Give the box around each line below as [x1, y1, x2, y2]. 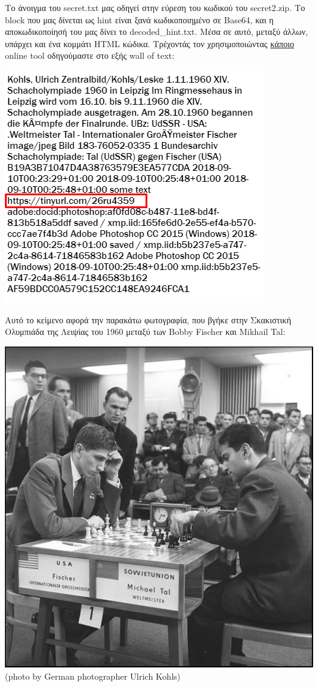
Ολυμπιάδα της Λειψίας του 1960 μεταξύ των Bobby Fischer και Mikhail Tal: [5, 325, 286, 338]
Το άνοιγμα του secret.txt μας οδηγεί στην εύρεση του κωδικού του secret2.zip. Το [5, 1, 305, 13]
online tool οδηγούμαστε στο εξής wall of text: [5, 49, 175, 62]
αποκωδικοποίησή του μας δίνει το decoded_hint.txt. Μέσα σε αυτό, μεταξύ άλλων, [5, 25, 308, 38]
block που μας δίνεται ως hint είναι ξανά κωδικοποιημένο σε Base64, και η [5, 13, 274, 26]
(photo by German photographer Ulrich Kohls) [5, 670, 180, 683]
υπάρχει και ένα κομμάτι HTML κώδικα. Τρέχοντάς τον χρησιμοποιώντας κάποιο [5, 37, 295, 50]
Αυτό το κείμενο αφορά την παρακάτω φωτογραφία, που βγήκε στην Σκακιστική [5, 313, 291, 326]
